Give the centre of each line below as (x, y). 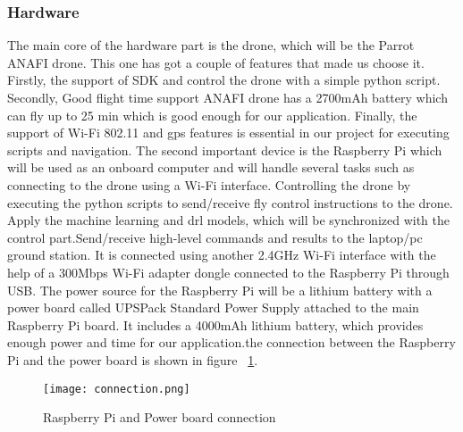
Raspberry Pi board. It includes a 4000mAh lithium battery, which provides (215, 324)
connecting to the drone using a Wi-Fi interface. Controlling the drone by (209, 184)
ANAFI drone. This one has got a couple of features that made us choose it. (216, 62)
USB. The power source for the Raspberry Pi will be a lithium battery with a (220, 290)
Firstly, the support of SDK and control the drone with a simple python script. (224, 80)
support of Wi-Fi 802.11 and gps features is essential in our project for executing (228, 133)
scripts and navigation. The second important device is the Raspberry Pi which (225, 150)
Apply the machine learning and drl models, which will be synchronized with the (228, 220)
